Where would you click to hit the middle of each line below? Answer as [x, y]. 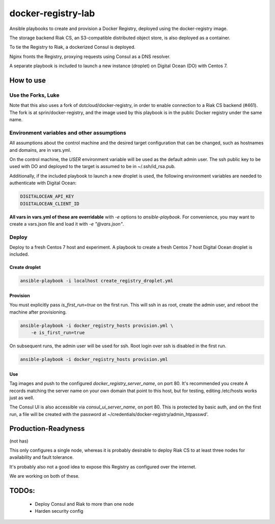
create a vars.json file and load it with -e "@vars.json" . [67, 224]
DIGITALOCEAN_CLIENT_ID [50, 203]
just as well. [22, 398]
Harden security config [59, 511]
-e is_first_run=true [58, 333]
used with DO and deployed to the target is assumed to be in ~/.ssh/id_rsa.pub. [92, 167]
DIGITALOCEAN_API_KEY [47, 197]
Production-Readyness [47, 429]
